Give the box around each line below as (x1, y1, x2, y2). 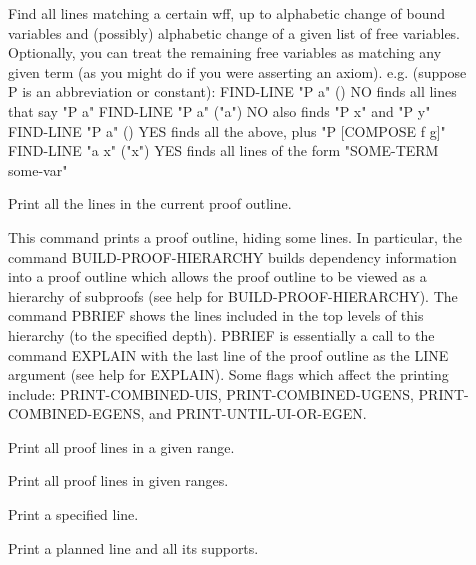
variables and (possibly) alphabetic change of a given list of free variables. (8, 22, 461, 43)
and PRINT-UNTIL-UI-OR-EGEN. (149, 403, 367, 424)
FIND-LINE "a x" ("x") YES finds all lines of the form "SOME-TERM (8, 140, 439, 161)
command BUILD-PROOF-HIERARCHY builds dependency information (8, 246, 457, 267)
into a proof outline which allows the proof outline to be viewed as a (8, 266, 427, 287)
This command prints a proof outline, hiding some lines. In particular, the (8, 226, 462, 247)
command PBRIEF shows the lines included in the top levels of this (8, 305, 424, 326)
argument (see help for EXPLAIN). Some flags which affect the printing (8, 364, 449, 385)
